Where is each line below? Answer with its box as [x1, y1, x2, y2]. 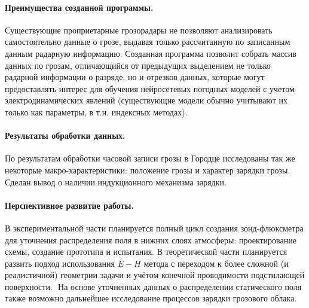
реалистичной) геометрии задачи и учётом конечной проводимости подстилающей [5, 269, 305, 281]
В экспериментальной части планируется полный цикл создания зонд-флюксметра [5, 221, 304, 234]
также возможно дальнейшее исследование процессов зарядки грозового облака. [5, 292, 297, 304]
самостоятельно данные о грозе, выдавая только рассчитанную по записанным [5, 35, 290, 48]
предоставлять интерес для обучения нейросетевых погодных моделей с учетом [5, 82, 295, 94]
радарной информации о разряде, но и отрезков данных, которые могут [5, 71, 265, 83]
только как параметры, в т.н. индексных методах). [5, 105, 188, 118]
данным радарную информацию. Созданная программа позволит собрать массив [5, 47, 296, 59]
